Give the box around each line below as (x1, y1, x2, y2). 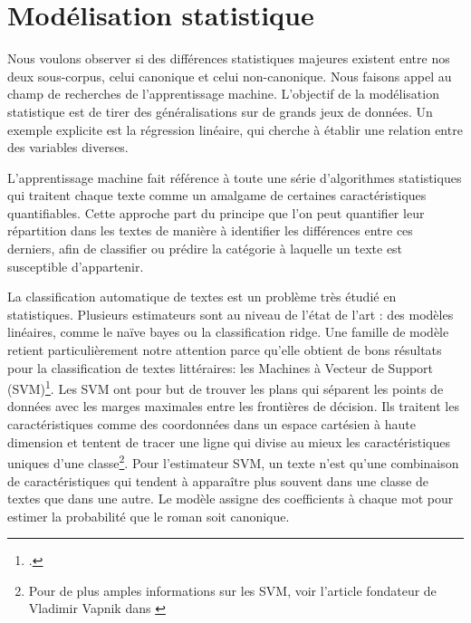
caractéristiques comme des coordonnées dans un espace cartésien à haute (7, 415, 416, 434)
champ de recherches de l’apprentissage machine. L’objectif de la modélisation (7, 84, 439, 103)
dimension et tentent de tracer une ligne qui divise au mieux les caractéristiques (7, 432, 450, 451)
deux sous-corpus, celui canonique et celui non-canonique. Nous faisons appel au (7, 66, 452, 85)
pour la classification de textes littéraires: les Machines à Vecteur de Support (7, 358, 434, 377)
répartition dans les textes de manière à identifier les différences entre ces (7, 221, 413, 240)
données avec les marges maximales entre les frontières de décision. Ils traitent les (7, 397, 459, 416)
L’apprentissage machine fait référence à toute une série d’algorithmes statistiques (7, 168, 462, 187)
